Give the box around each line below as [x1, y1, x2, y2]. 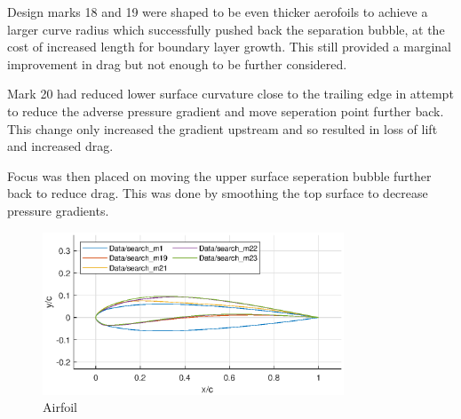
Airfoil [43, 398, 77, 416]
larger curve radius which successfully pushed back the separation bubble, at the [7, 20, 445, 38]
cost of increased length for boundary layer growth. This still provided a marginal [7, 37, 451, 56]
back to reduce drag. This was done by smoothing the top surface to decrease [7, 184, 428, 202]
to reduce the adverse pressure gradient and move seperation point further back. [7, 101, 444, 120]
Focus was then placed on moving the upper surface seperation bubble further [7, 166, 432, 185]
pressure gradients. [7, 201, 109, 219]
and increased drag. [7, 137, 114, 155]
